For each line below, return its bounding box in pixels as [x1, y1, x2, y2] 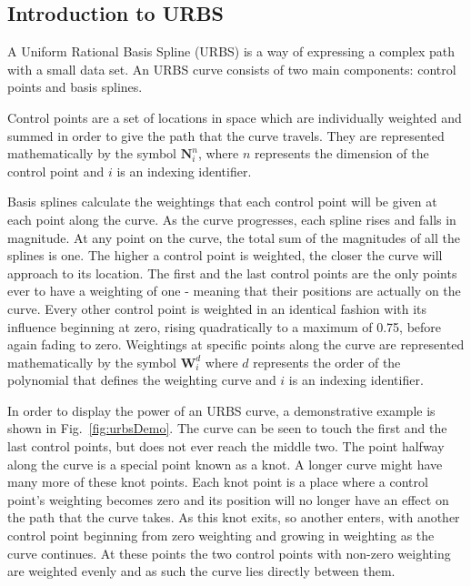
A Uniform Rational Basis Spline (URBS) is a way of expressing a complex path [7, 42, 455, 61]
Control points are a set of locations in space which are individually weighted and [7, 107, 462, 126]
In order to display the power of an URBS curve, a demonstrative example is [7, 400, 436, 419]
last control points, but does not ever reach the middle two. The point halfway [7, 437, 445, 456]
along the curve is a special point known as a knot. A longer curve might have [7, 454, 443, 473]
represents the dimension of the [255, 144, 429, 163]
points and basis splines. [7, 77, 143, 96]
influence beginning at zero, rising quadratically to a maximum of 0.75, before [7, 317, 442, 336]
